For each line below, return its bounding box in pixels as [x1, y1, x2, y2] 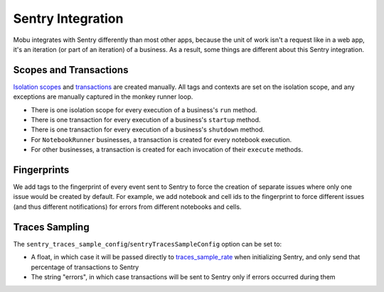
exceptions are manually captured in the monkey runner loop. [13, 92, 193, 101]
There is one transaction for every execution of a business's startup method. [31, 116, 261, 124]
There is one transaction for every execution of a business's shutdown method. [31, 125, 265, 134]
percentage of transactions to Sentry [31, 263, 139, 271]
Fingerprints [13, 164, 70, 175]
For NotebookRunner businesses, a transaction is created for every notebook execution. [31, 135, 292, 144]
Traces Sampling [13, 221, 90, 233]
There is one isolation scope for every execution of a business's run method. [31, 105, 257, 114]
